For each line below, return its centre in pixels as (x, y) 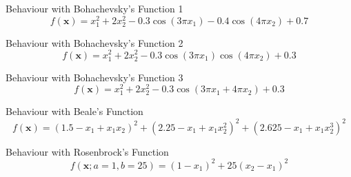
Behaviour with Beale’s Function (74, 111)
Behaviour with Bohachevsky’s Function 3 (94, 77)
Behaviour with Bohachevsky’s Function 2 (94, 42)
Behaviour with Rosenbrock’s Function (87, 151)
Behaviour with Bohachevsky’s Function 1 (94, 8)
